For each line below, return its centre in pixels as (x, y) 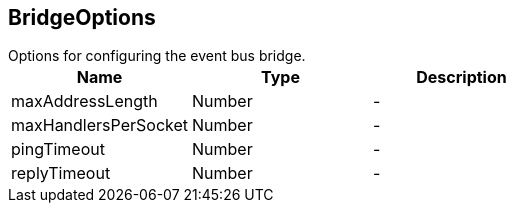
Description (461, 77)
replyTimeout (61, 173)
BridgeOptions (82, 17)
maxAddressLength (84, 101)
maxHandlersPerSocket (99, 125)
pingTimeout (58, 149)
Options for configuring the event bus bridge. (157, 56)
